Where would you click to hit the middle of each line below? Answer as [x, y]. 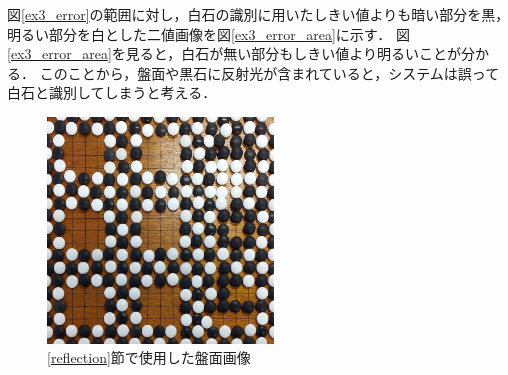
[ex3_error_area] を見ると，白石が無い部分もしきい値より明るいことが [234, 53]
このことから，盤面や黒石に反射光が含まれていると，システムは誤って [269, 72]
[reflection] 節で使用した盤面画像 [149, 357]
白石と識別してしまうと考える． [112, 92]
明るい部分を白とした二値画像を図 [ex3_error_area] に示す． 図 [208, 33]
